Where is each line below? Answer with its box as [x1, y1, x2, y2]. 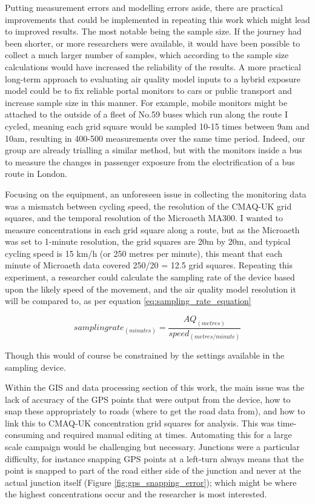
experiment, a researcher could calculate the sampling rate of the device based [5, 271, 295, 283]
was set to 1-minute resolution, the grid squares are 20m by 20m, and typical [5, 235, 291, 248]
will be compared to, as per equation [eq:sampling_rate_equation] [5, 294, 251, 307]
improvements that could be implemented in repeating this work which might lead [5, 13, 310, 25]
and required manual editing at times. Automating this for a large [47, 428, 292, 441]
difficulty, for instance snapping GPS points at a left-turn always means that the [5, 452, 304, 465]
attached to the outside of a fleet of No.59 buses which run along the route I [5, 108, 288, 121]
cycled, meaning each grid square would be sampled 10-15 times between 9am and [5, 119, 310, 132]
